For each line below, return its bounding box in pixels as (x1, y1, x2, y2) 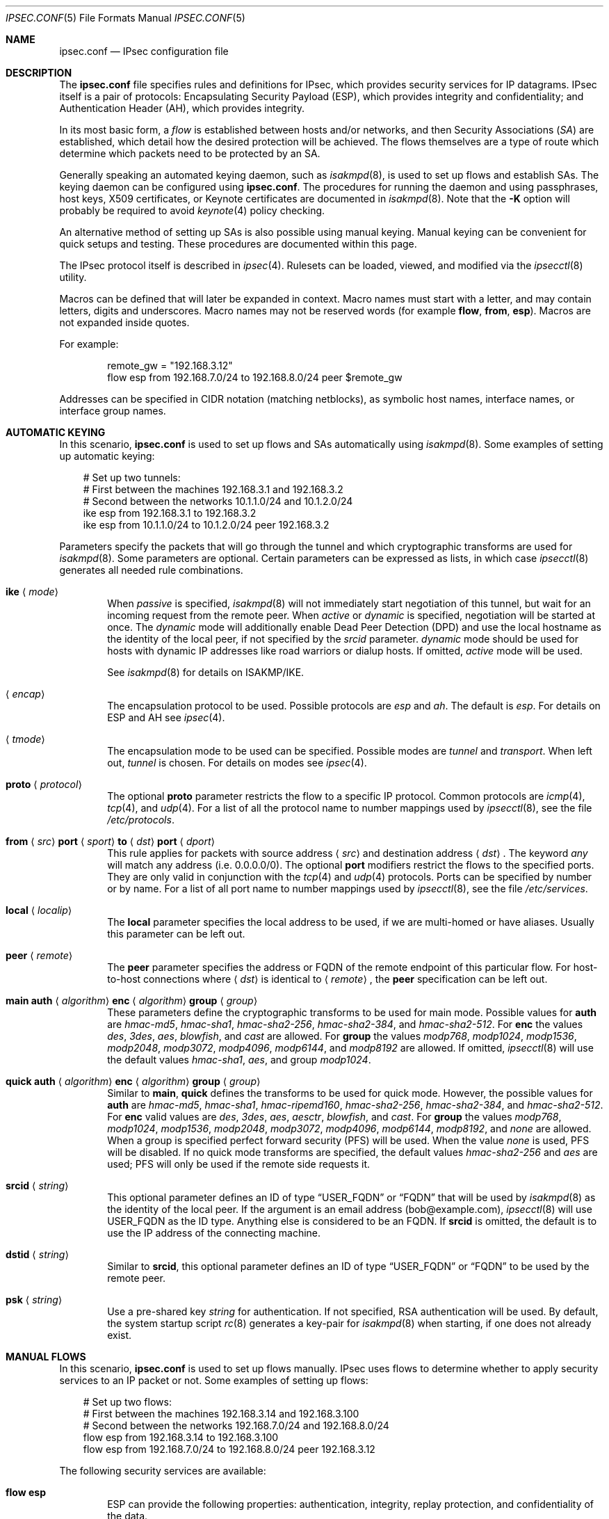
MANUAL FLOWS (6, 1351, 86, 1363)
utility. (59, 271, 87, 283)
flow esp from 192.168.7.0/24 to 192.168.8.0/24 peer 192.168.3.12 (83, 1443, 375, 1455)
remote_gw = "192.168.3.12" (107, 360, 233, 371)
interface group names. (59, 405, 166, 417)
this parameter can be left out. (107, 928, 245, 940)
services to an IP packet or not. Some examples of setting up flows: (59, 1374, 368, 1386)
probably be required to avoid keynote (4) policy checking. (59, 204, 325, 216)
